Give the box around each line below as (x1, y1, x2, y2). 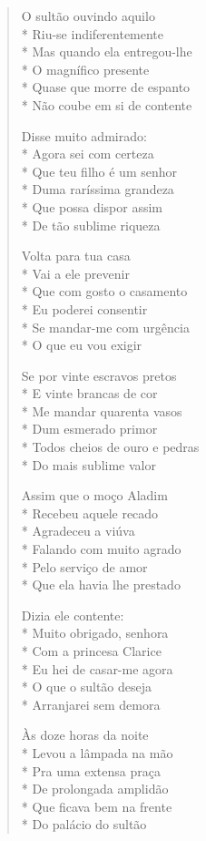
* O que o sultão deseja (21, 677, 152, 696)
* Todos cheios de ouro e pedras (21, 437, 200, 456)
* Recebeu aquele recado (21, 503, 159, 522)
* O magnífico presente (21, 59, 150, 78)
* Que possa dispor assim (21, 197, 162, 216)
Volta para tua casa (21, 246, 131, 265)
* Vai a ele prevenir (21, 263, 130, 282)
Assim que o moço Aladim (21, 486, 168, 505)
